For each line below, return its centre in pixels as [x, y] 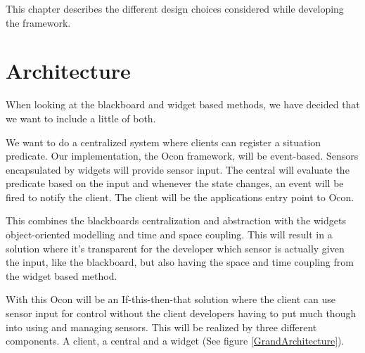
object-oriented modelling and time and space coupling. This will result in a [169, 235]
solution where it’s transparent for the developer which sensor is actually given [175, 248]
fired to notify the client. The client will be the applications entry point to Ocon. [180, 197]
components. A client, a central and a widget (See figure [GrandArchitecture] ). [175, 341]
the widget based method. [62, 275]
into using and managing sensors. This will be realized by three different [161, 327]
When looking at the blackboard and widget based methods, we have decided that [183, 104]
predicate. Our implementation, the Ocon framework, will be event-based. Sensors [182, 156]
